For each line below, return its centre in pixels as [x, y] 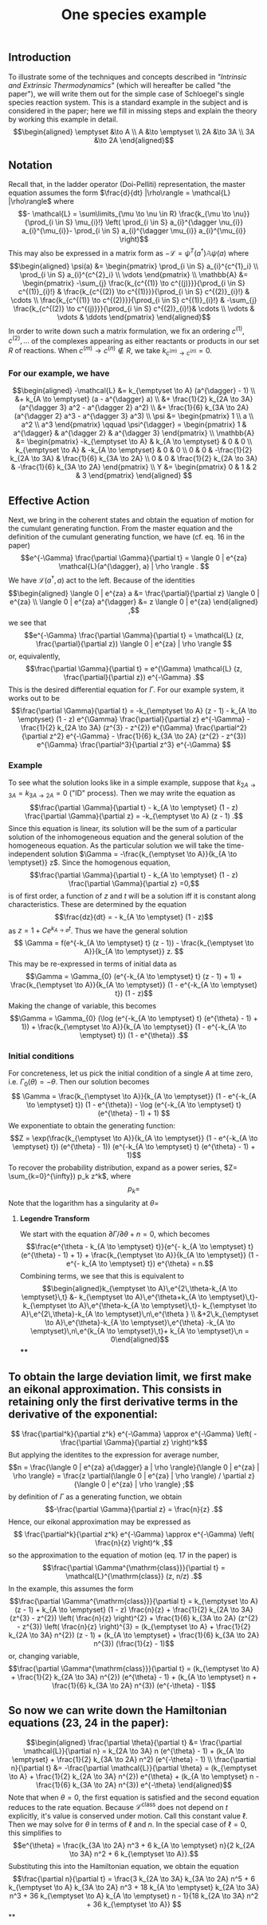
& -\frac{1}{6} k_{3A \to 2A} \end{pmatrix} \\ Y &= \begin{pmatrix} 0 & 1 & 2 [134, 467]
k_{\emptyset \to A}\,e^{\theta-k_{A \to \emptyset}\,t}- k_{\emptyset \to [140, 1306]
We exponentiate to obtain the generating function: [92, 1126]
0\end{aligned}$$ [140, 1339]
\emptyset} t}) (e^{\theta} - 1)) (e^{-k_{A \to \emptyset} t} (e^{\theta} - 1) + [134, 1147]
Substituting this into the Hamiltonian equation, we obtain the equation [124, 1867]
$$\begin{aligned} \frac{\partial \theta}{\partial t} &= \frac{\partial [134, 1742]
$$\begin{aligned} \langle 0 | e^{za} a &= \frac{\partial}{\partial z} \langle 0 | [134, 593]
